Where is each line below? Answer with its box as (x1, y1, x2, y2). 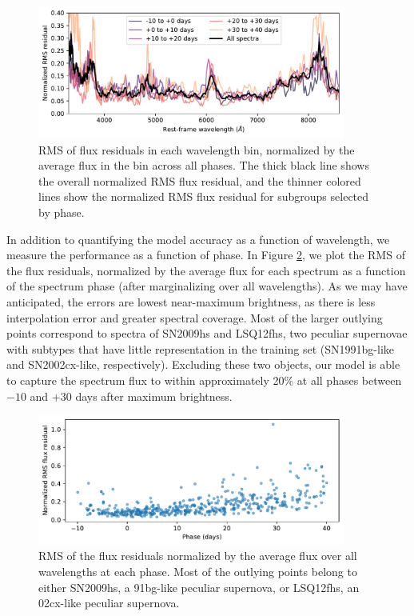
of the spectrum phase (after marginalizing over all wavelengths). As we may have (6, 278, 408, 294)
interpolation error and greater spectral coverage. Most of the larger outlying (6, 309, 383, 326)
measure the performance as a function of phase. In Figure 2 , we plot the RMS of (6, 246, 405, 263)
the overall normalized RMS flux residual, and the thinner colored (38, 172, 361, 189)
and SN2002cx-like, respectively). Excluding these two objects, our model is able (6, 356, 400, 373)
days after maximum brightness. (75, 387, 233, 404)
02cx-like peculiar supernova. (38, 594, 180, 611)
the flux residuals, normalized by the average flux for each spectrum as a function (6, 262, 406, 278)
